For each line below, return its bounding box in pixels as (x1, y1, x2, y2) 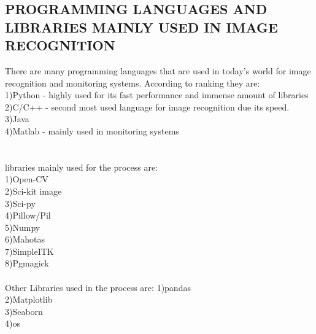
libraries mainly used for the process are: (5, 160, 158, 173)
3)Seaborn (5, 305, 43, 317)
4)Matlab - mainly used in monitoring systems (5, 124, 179, 137)
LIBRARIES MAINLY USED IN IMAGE (5, 17, 278, 36)
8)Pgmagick (5, 257, 49, 270)
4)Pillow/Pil (5, 209, 51, 222)
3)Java (5, 112, 29, 125)
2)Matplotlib (5, 293, 53, 306)
